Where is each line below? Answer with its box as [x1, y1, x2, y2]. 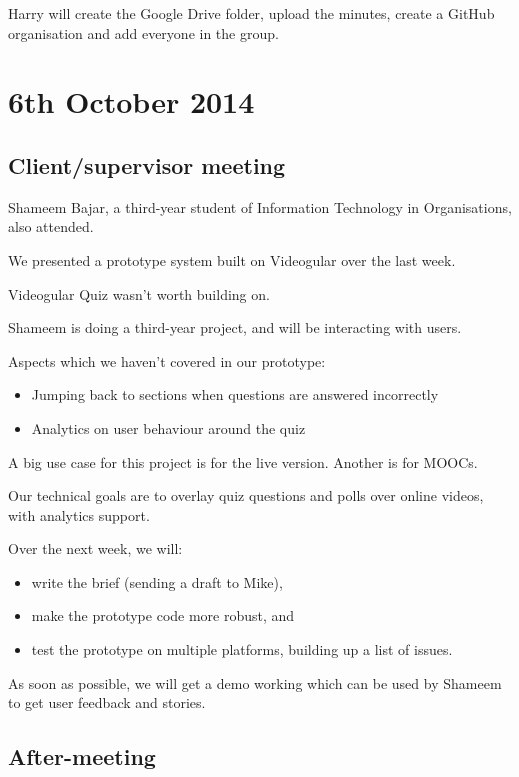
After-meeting [8, 741, 156, 772]
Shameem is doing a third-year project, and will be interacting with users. [8, 317, 462, 338]
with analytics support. [8, 504, 150, 525]
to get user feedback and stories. [8, 692, 206, 713]
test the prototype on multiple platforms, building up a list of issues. [31, 639, 453, 660]
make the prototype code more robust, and [31, 605, 295, 626]
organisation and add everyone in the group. [8, 22, 279, 43]
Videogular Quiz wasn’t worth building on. [8, 283, 270, 304]
